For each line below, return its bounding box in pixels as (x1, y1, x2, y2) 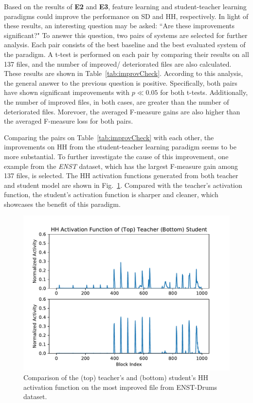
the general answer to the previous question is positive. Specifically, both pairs (4, 77, 237, 88)
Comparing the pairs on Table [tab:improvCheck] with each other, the (4, 132, 214, 142)
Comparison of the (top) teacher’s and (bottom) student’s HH (23, 372, 208, 383)
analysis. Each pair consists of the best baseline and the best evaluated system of (4, 39, 246, 50)
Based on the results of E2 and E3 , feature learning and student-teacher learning (4, 1, 247, 11)
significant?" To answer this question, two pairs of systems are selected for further (4, 30, 248, 40)
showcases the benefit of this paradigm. (4, 199, 121, 209)
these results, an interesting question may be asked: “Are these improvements (4, 20, 235, 31)
